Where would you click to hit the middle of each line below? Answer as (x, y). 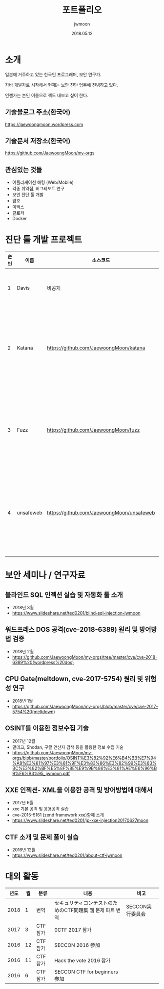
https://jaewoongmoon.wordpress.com (44, 124)
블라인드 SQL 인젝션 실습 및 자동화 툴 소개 (64, 595)
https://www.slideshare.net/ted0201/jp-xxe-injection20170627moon (80, 820)
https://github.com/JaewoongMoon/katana (96, 348)
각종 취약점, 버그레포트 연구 (38, 189)
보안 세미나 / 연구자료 (45, 575)
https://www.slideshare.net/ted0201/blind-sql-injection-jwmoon (76, 613)
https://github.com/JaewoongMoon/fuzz (93, 430)
